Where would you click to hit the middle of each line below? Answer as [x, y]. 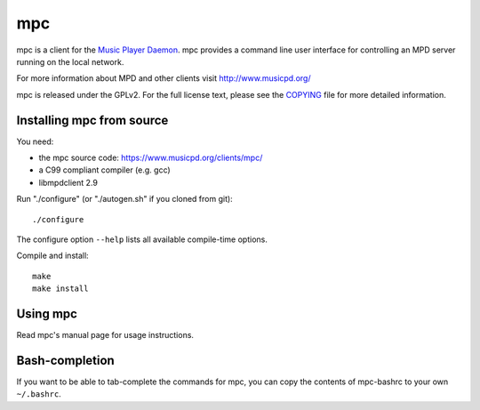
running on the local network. [70, 61]
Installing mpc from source [92, 120]
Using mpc [47, 314]
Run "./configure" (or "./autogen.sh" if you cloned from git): [124, 199]
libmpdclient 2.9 [68, 182]
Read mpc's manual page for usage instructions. [105, 335]
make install [60, 289]
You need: [35, 141]
